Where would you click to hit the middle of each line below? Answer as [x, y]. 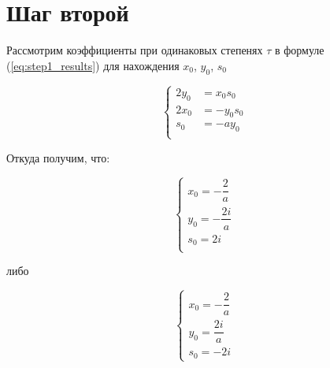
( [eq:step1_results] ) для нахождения [93, 65]
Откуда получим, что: [58, 157]
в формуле [299, 50]
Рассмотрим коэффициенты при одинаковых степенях [135, 50]
